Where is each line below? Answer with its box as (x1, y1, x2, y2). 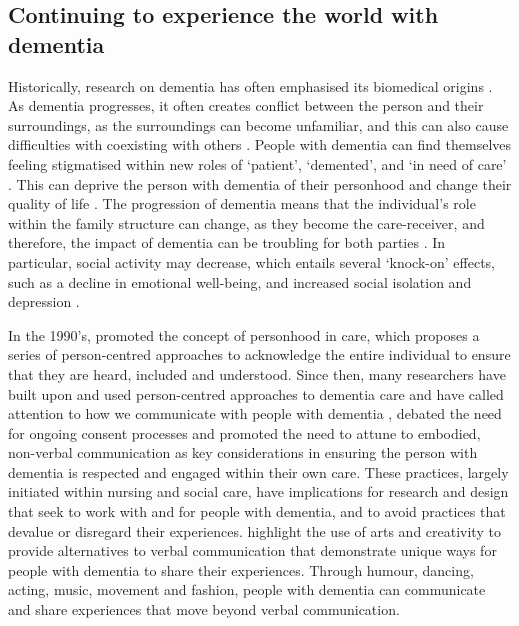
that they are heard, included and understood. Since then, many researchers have (8, 363, 506, 384)
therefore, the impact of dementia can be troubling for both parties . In (8, 232, 446, 253)
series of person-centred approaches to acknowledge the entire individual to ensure (8, 344, 511, 365)
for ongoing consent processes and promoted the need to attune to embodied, (8, 422, 481, 443)
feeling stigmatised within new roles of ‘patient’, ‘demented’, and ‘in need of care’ (8, 153, 507, 174)
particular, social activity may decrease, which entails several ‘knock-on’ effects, (8, 251, 495, 272)
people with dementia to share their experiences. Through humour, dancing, (8, 559, 474, 580)
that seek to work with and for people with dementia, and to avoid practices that (8, 501, 506, 522)
